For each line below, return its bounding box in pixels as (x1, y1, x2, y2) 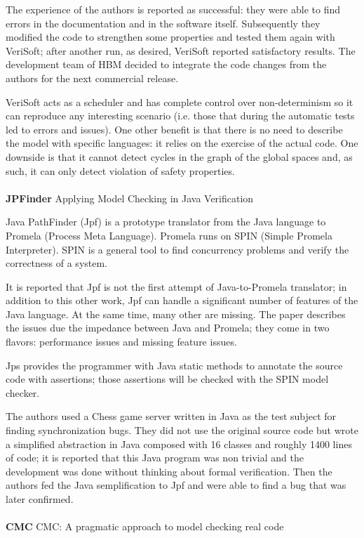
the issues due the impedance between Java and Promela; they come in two (6, 320, 330, 335)
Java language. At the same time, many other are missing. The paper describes (6, 306, 346, 321)
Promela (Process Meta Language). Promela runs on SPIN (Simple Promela (6, 228, 332, 242)
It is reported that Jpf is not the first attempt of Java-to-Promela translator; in (6, 279, 347, 294)
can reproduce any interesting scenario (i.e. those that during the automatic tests (6, 108, 355, 123)
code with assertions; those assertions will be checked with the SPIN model (6, 372, 329, 386)
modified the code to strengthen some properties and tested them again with (6, 29, 335, 44)
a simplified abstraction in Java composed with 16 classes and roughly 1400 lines (6, 436, 352, 451)
